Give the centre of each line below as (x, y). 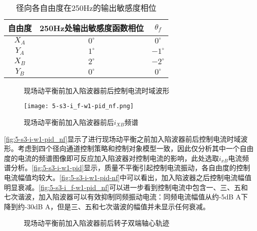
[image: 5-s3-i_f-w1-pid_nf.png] (79, 106)
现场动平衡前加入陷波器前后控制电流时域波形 (97, 90)
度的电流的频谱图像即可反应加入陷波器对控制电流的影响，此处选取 (111, 158)
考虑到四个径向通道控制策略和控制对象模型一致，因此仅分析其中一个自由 (135, 148)
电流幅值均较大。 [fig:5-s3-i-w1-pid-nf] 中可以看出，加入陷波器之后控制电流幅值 (128, 177)
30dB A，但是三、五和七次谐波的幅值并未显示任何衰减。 (118, 206)
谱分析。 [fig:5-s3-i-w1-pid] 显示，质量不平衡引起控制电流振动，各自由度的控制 (127, 168)
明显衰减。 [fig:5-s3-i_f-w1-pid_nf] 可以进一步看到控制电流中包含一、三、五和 (126, 187)
